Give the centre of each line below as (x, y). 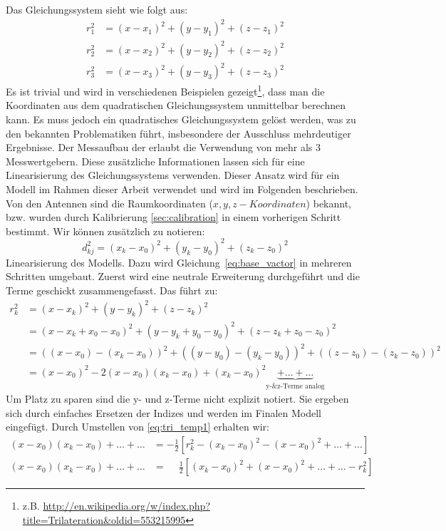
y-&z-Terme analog (295, 386)
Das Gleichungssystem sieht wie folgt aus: (97, 9)
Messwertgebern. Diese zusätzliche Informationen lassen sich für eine (155, 161)
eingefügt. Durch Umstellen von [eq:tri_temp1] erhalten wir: (138, 427)
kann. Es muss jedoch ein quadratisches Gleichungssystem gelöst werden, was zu (181, 119)
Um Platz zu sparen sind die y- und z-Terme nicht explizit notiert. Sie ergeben (177, 399)
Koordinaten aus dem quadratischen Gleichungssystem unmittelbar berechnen (176, 105)
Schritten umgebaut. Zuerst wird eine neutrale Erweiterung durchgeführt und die (183, 276)
